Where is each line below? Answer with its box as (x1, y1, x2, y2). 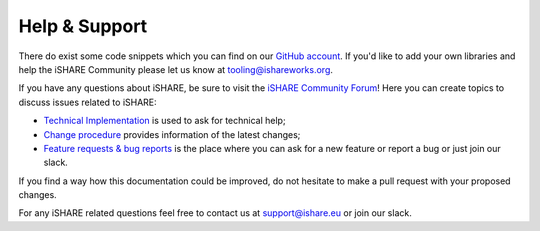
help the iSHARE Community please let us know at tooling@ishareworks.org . (18, 63, 334, 75)
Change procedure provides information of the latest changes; (43, 128, 301, 140)
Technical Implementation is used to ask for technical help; (43, 115, 286, 127)
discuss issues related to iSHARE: (18, 96, 157, 108)
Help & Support (18, 15, 148, 37)
